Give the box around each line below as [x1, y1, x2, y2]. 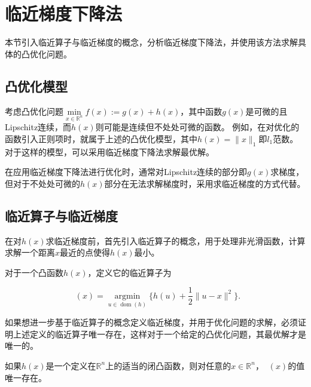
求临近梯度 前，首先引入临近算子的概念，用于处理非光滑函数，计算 [45, 234, 306, 247]
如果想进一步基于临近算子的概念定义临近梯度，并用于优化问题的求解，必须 [5, 316, 298, 328]
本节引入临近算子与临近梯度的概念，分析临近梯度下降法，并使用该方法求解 [5, 36, 298, 48]
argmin [114, 291, 141, 300]
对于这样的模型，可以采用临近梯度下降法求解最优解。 [5, 145, 214, 158]
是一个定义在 [45, 359, 96, 371]
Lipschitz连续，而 [5, 121, 72, 133]
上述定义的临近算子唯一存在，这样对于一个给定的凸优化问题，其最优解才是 [13, 327, 306, 340]
